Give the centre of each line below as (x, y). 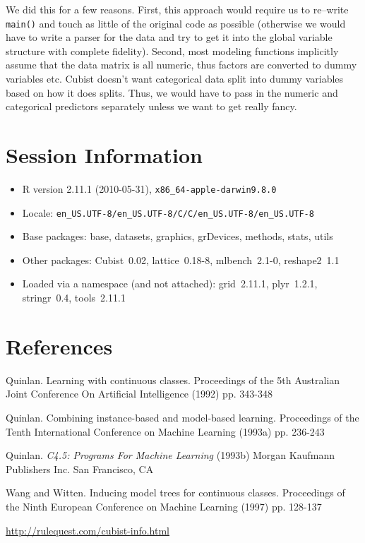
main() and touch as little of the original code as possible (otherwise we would (176, 23)
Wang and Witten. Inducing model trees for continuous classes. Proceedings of (175, 493)
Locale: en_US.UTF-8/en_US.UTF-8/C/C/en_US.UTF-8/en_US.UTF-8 (168, 212)
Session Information (104, 155)
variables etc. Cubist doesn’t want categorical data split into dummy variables (175, 79)
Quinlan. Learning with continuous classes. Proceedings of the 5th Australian (173, 380)
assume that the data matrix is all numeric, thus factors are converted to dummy (181, 65)
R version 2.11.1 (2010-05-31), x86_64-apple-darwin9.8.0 (149, 188)
